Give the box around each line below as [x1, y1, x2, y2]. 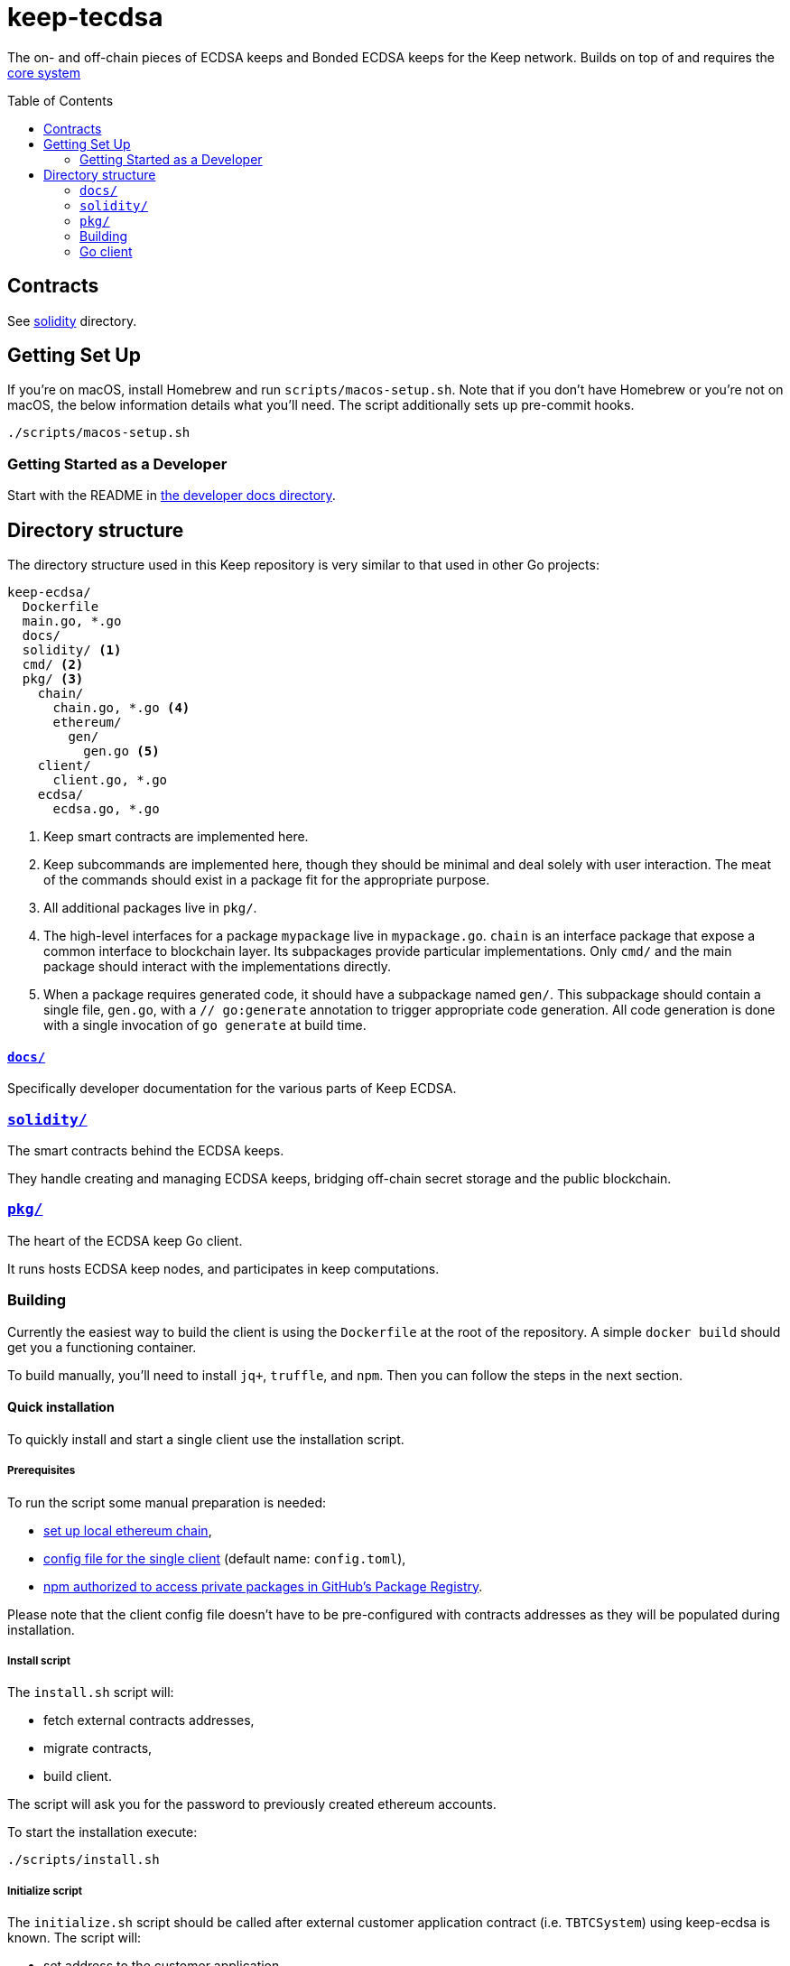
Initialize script [7, 1884, 82, 1897]
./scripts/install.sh [7, 1852, 160, 1868]
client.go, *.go [52, 773, 168, 788]
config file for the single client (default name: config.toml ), [43, 1550, 406, 1566]
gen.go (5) [83, 744, 160, 759]
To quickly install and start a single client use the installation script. [7, 1431, 404, 1447]
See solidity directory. [7, 312, 137, 329]
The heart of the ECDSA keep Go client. [7, 1232, 243, 1248]
